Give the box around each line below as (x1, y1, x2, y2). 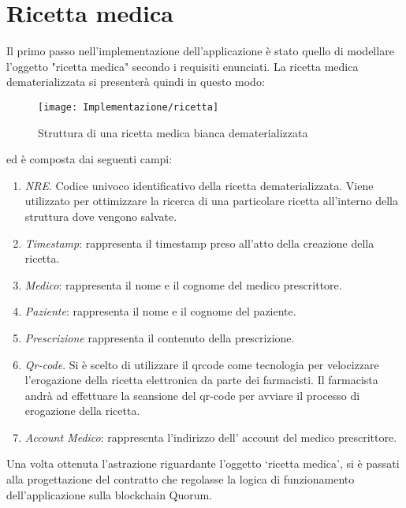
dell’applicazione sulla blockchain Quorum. (6, 486, 213, 502)
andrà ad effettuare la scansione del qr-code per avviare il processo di (24, 387, 360, 403)
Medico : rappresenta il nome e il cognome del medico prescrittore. (24, 276, 342, 293)
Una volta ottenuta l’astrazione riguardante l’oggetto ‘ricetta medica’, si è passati (6, 455, 400, 472)
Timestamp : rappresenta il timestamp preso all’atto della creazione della (24, 234, 374, 251)
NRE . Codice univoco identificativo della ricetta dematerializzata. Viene (24, 177, 374, 193)
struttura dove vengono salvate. (24, 207, 177, 224)
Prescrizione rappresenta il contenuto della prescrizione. (24, 329, 295, 346)
